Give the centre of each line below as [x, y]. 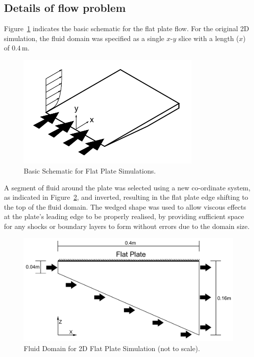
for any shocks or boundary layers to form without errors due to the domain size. [127, 226]
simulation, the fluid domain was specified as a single [84, 38]
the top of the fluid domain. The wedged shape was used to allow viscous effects [125, 206]
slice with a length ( [209, 38]
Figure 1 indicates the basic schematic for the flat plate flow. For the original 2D [127, 28]
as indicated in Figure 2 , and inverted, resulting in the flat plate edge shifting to [126, 197]
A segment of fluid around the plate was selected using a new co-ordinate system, [127, 187]
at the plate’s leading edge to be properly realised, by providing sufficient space [124, 216]
